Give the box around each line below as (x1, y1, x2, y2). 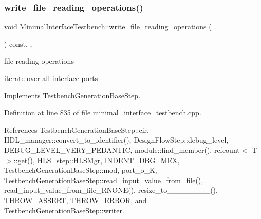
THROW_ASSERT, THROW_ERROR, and (4, 194, 147, 205)
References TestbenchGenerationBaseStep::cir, (4, 124, 149, 135)
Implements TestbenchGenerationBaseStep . (4, 90, 141, 101)
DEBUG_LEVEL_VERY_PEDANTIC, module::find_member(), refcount (4, 144, 240, 155)
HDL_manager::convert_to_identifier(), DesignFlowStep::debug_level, (4, 134, 229, 145)
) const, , (4, 38, 32, 49)
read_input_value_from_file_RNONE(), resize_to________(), (4, 185, 218, 195)
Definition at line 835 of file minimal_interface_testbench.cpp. (4, 107, 201, 118)
